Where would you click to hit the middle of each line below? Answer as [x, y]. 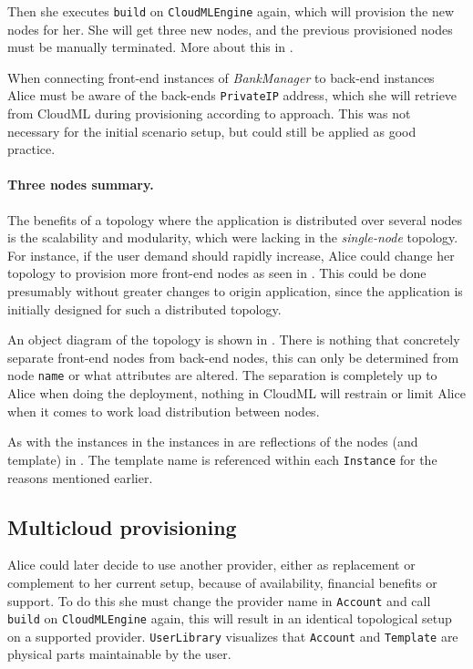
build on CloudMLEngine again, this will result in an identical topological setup [230, 618]
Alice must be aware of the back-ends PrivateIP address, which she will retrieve [232, 95]
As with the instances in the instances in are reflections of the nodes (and [213, 442]
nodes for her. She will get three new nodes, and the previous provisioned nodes [230, 29]
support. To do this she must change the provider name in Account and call [219, 600]
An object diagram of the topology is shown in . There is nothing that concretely [234, 340]
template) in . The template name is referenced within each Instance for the [222, 459]
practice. [31, 149]
